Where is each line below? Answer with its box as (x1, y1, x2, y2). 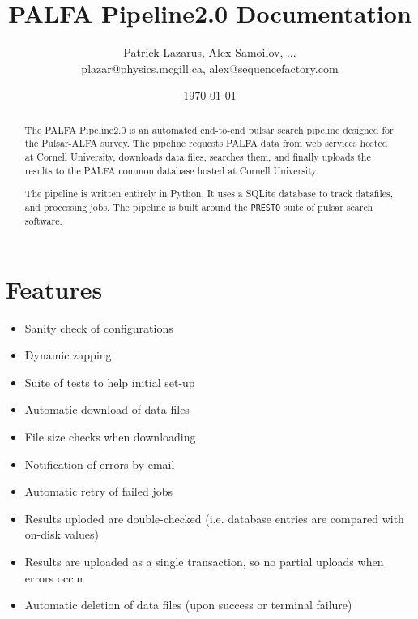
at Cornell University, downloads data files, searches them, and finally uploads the (24, 150, 371, 164)
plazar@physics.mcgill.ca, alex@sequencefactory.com (81, 59, 339, 76)
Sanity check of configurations (24, 319, 173, 336)
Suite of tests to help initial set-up (24, 373, 195, 390)
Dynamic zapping (24, 346, 112, 363)
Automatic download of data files (24, 401, 190, 418)
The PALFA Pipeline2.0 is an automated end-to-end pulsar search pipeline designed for (24, 123, 394, 136)
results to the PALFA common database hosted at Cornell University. (24, 163, 319, 177)
